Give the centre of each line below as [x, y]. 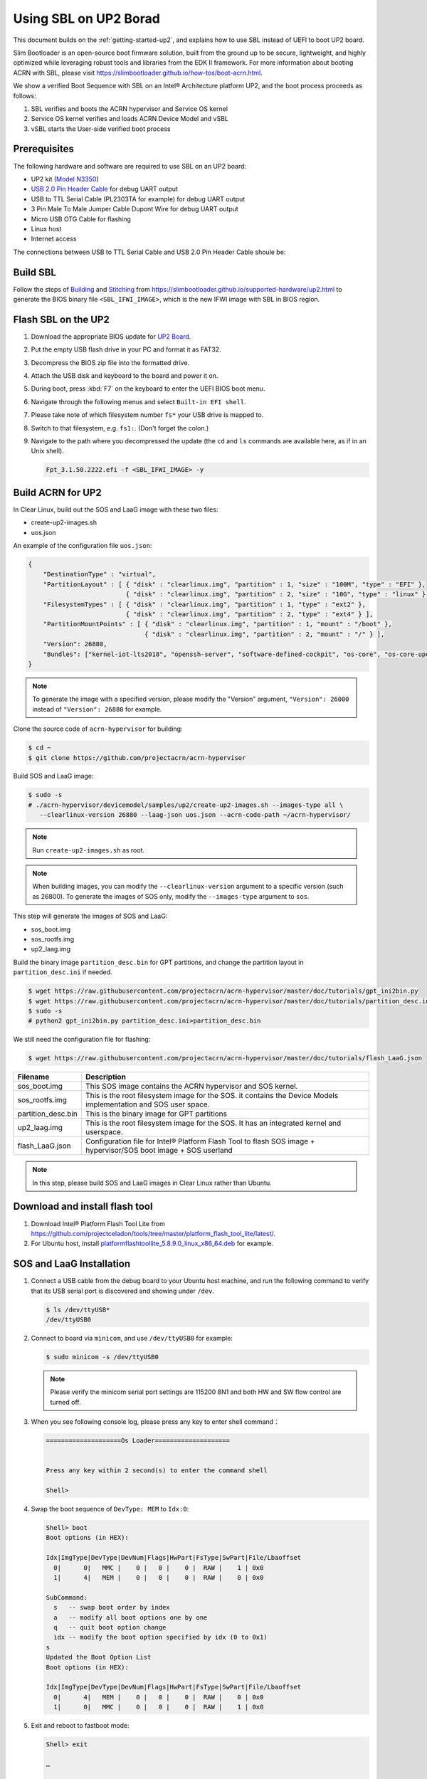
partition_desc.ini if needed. [63, 972]
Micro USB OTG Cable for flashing [81, 219]
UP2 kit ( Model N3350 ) [65, 179]
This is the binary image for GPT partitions [157, 1114]
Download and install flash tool [83, 1207]
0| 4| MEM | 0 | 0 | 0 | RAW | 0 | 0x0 [159, 1697]
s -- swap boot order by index [112, 1608]
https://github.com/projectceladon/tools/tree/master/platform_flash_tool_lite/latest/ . [153, 1233]
